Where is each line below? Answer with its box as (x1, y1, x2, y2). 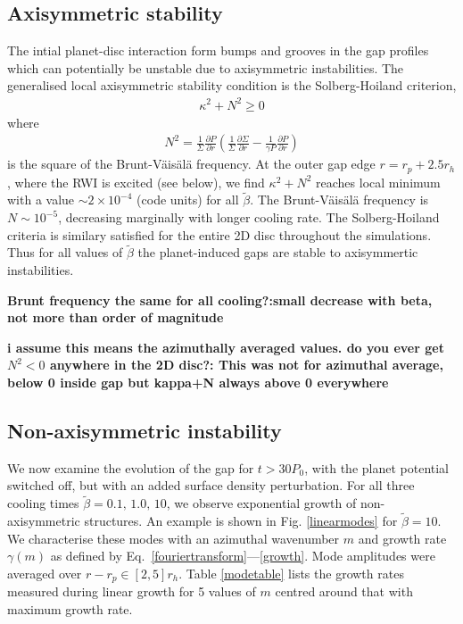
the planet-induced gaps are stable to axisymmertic (137, 243, 418, 262)
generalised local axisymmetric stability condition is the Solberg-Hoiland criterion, (7, 76, 457, 95)
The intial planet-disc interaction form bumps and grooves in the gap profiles (7, 41, 429, 60)
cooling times (7, 494, 79, 512)
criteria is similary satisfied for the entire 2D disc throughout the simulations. (7, 225, 432, 244)
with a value (7, 190, 75, 209)
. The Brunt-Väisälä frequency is (250, 190, 429, 209)
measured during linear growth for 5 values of (7, 582, 256, 601)
